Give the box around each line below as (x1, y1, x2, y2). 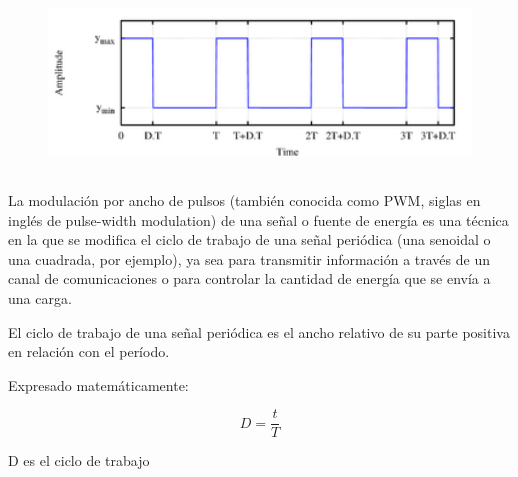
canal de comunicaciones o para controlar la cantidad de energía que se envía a (8, 268, 491, 289)
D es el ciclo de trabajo (8, 450, 150, 471)
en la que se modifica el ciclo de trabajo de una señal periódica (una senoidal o (8, 229, 491, 250)
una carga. (8, 288, 72, 309)
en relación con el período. (8, 341, 170, 362)
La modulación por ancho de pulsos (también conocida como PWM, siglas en (8, 190, 481, 211)
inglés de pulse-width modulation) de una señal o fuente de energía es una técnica (8, 209, 509, 230)
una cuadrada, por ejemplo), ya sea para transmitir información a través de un (8, 248, 490, 269)
